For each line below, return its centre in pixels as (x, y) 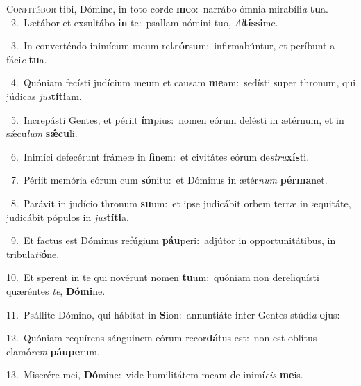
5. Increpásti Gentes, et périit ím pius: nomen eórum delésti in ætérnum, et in (177, 119)
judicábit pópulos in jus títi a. (68, 217)
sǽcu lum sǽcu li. (42, 133)
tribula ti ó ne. (33, 254)
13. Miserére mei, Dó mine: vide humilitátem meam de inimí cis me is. (155, 375)
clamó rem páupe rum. (53, 351)
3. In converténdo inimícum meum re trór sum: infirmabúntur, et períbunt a (173, 46)
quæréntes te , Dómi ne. (56, 290)
